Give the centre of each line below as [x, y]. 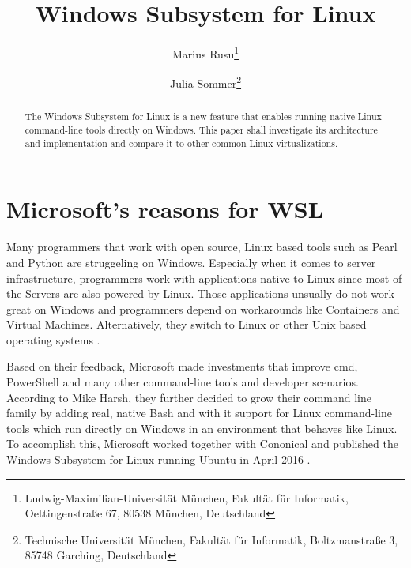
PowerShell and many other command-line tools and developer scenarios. [183, 382]
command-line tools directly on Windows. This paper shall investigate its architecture [201, 130]
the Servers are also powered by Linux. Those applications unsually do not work [200, 293]
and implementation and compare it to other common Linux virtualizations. [181, 143]
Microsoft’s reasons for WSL [165, 209]
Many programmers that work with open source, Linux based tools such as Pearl [202, 247]
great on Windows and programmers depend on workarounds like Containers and [203, 308]
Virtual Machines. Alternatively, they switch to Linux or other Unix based [187, 324]
